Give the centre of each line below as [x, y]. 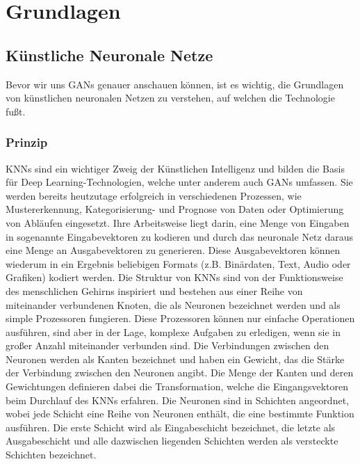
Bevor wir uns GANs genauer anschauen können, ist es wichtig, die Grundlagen [175, 84]
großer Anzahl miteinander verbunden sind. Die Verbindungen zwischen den [167, 345]
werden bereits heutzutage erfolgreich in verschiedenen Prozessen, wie [154, 195]
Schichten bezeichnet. [51, 455]
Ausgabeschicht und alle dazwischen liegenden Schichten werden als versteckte [172, 441]
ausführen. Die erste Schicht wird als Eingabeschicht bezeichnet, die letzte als [171, 427]
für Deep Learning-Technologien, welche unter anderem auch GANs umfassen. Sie [179, 182]
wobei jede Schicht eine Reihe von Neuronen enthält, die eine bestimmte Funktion [180, 414]
